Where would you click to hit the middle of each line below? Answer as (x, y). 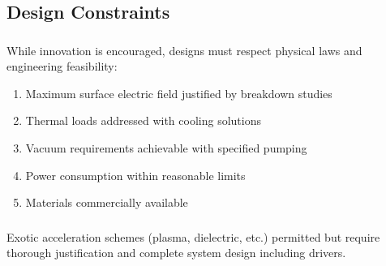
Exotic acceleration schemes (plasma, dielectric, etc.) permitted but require (193, 236)
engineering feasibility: (62, 66)
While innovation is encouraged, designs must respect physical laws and (184, 50)
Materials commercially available (107, 202)
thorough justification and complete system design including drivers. (176, 253)
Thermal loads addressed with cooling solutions (143, 120)
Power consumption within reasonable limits (135, 175)
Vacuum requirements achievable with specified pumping (166, 148)
